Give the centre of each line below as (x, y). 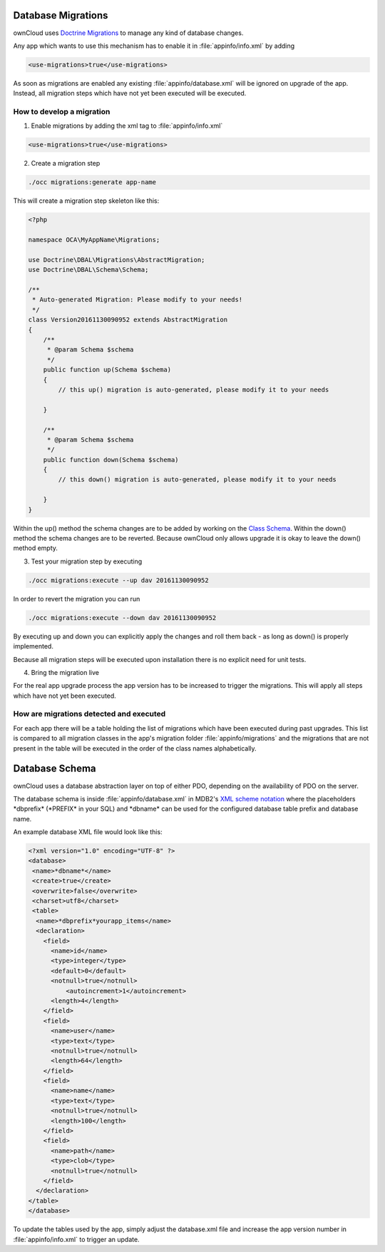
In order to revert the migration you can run (77, 599)
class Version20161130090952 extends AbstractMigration (128, 320)
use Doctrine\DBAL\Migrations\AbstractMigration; (117, 260)
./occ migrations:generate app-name (92, 182)
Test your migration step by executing (87, 561)
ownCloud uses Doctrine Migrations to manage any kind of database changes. (128, 33)
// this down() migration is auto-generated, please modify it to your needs (197, 480)
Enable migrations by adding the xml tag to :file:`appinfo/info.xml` (127, 126)
